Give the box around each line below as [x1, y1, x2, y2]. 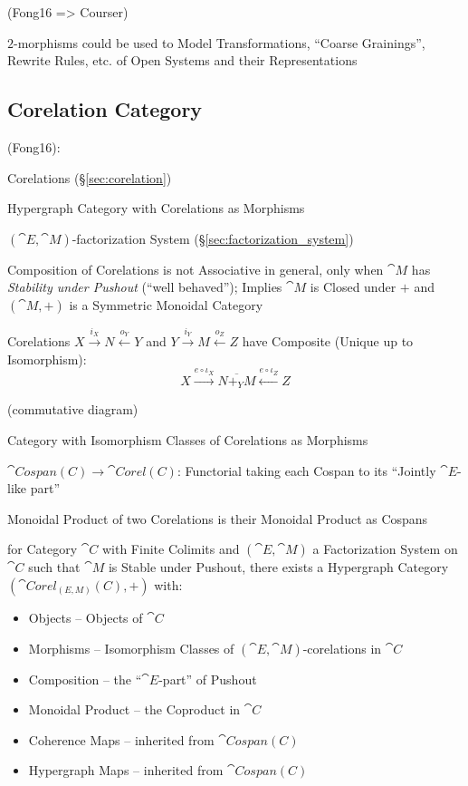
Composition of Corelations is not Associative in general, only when [7, 259, 384, 278]
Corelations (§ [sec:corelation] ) [7, 168, 172, 187]
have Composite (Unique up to [242, 332, 414, 351]
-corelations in [302, 638, 382, 657]
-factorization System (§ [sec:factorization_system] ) [72, 228, 354, 247]
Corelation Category [7, 95, 203, 123]
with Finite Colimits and [101, 539, 240, 558]
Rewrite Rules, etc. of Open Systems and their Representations [7, 51, 358, 70]
